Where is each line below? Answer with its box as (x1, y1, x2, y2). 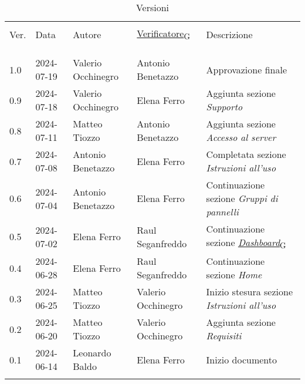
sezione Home (206, 268, 262, 282)
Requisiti (206, 329, 242, 343)
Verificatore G (137, 26, 190, 42)
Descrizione (206, 27, 253, 41)
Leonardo (73, 346, 111, 360)
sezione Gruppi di (206, 191, 278, 206)
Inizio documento (206, 352, 277, 366)
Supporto (206, 100, 243, 114)
